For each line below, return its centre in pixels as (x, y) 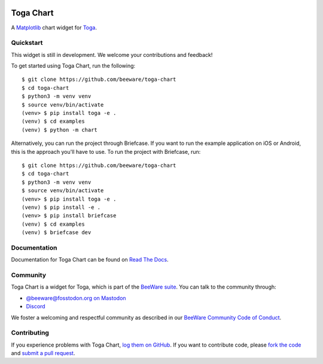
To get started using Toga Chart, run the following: (73, 66)
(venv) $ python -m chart (60, 130)
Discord (36, 307)
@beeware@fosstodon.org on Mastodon (76, 298)
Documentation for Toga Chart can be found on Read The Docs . (90, 260)
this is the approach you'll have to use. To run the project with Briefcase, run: (106, 151)
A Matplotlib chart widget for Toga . (54, 28)
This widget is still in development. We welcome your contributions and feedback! (112, 54)
